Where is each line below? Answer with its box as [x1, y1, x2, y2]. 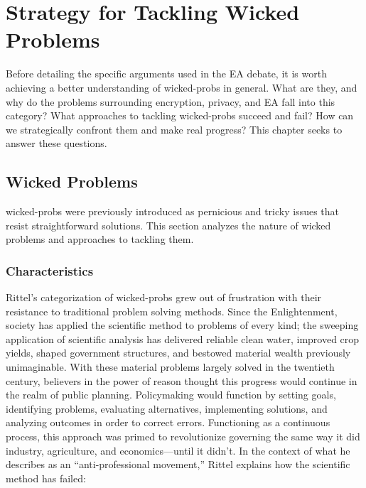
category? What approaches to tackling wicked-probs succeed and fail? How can [6, 108, 354, 123]
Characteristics [6, 261, 94, 279]
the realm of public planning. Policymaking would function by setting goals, [6, 387, 336, 402]
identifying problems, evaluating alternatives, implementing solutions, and [6, 401, 328, 416]
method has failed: [6, 470, 86, 485]
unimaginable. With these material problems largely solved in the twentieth [6, 359, 335, 374]
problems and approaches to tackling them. [6, 232, 194, 246]
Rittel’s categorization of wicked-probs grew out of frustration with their [6, 290, 322, 305]
